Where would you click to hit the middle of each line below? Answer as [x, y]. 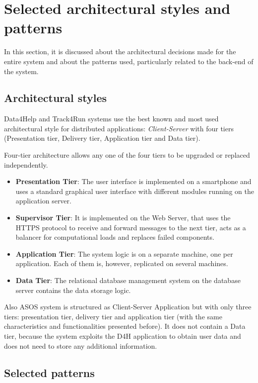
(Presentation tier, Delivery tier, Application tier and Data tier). [102, 138]
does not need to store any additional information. [81, 345]
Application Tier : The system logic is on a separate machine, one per [124, 253]
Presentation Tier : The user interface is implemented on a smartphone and [133, 181]
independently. [26, 164]
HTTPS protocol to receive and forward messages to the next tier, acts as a [131, 227]
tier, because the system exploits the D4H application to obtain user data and [123, 335]
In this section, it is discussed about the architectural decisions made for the [120, 51]
